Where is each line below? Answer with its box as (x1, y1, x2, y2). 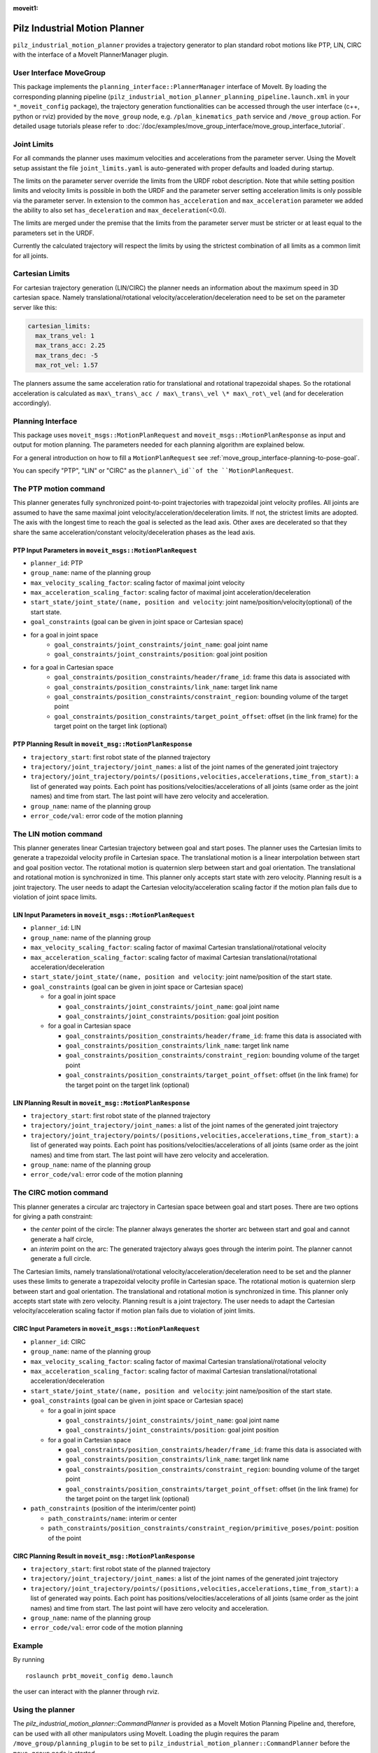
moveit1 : (13, 4, 38, 12)
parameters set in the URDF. (13, 229, 94, 237)
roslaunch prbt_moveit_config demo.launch (25, 1672, 174, 1679)
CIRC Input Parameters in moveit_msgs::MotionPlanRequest (13, 1325, 200, 1333)
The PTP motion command (13, 484, 105, 494)
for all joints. (13, 251, 49, 259)
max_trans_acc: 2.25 (35, 341, 106, 350)
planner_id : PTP (30, 558, 83, 567)
